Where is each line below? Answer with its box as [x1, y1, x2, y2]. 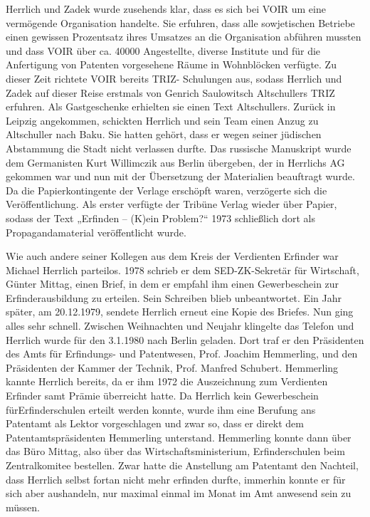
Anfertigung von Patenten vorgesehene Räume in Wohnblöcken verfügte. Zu [6, 57, 337, 72]
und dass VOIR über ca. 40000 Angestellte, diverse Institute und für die [6, 43, 321, 58]
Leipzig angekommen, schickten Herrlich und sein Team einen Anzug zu [6, 113, 319, 127]
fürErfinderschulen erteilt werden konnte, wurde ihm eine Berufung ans [6, 402, 316, 417]
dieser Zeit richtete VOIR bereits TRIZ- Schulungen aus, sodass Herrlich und [6, 70, 342, 85]
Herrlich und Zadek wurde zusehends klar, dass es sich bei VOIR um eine [6, 1, 326, 16]
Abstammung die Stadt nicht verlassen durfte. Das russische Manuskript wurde [6, 140, 351, 155]
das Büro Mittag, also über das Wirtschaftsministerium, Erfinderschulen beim [6, 444, 345, 459]
